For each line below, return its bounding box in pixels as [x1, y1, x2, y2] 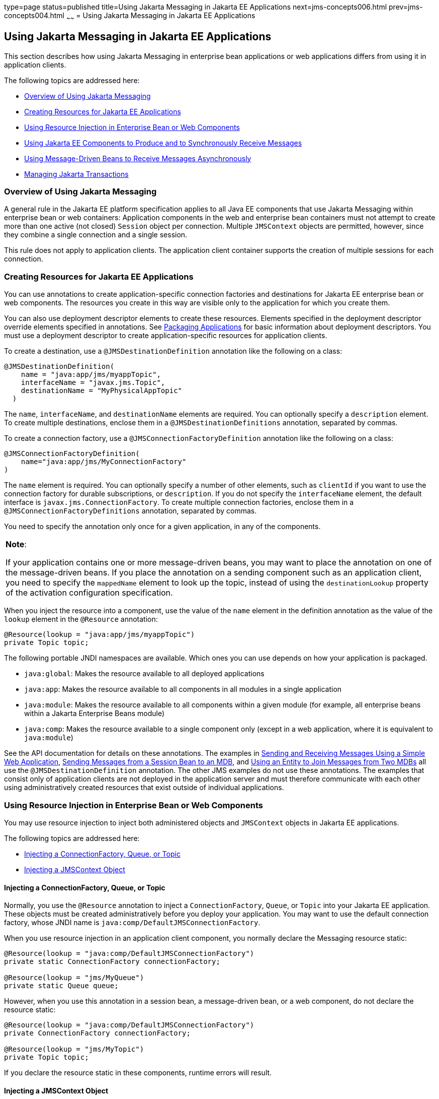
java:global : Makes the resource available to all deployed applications [24, 669, 265, 678]
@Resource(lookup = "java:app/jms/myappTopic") [4, 630, 195, 639]
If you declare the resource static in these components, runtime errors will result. [4, 1068, 272, 1077]
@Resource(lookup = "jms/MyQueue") [4, 974, 144, 982]
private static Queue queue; [4, 982, 119, 990]
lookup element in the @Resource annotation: [4, 615, 158, 624]
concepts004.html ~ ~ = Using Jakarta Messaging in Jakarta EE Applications [4, 11, 255, 22]
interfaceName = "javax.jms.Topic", [21, 378, 165, 387]
